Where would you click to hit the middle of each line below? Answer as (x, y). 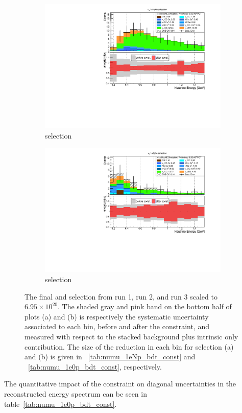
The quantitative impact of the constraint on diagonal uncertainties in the (120, 384)
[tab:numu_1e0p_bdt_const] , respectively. (95, 366)
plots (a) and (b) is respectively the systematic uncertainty (117, 316)
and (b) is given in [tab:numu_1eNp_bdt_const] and (110, 357)
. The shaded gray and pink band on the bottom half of (145, 306)
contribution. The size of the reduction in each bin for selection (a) (129, 346)
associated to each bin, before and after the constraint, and (117, 326)
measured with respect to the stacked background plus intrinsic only (131, 336)
